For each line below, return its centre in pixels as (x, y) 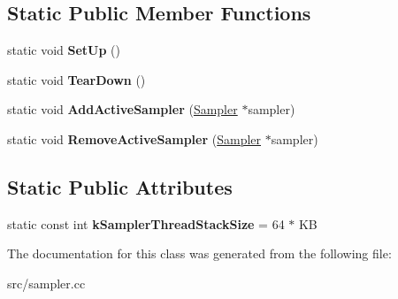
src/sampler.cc (46, 283)
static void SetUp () (64, 50)
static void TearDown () (77, 79)
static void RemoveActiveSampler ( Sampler (134, 138)
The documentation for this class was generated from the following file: (199, 253)
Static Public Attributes (120, 186)
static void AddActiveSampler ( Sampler (122, 109)
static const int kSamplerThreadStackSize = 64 (146, 223)
